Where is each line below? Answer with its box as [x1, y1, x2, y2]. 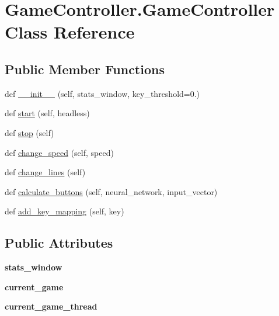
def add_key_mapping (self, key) [5, 205, 124, 217]
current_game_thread [5, 300, 97, 312]
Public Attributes [5, 234, 113, 252]
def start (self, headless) [5, 107, 90, 119]
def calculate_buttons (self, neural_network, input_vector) [5, 185, 218, 197]
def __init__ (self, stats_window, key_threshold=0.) [5, 87, 200, 99]
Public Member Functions [5, 60, 165, 78]
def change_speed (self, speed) [5, 146, 114, 158]
